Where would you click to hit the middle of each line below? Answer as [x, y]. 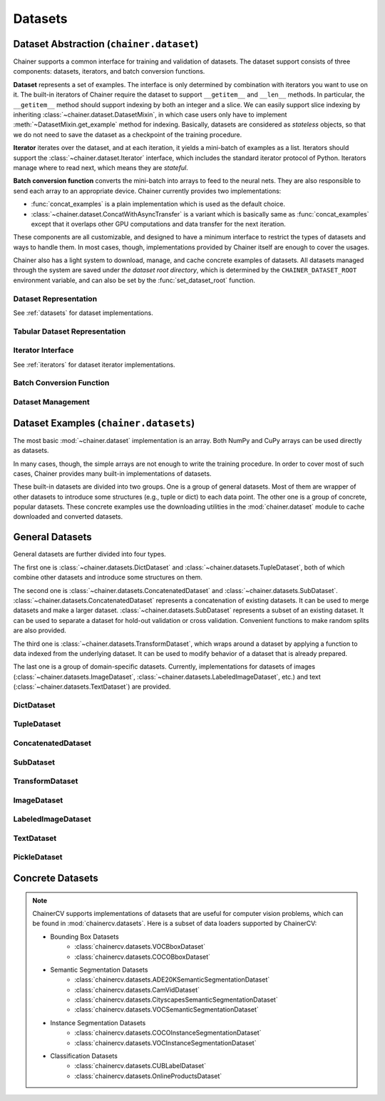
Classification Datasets [84, 1056]
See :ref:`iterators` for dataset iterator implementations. [94, 364]
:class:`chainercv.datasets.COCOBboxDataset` [142, 957]
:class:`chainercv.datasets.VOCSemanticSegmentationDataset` [167, 1010]
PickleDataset [38, 857]
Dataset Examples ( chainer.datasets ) [104, 423]
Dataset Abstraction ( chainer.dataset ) [106, 44]
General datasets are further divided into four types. [90, 554]
